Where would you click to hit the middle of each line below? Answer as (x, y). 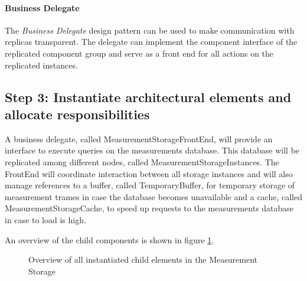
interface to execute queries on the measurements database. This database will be (152, 150)
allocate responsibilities (77, 114)
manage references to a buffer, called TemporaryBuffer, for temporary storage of (150, 185)
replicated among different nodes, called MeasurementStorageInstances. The (142, 161)
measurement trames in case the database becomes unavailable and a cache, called (153, 196)
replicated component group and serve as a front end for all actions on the (139, 53)
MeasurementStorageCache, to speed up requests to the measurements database (149, 208)
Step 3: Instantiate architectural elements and (148, 97)
